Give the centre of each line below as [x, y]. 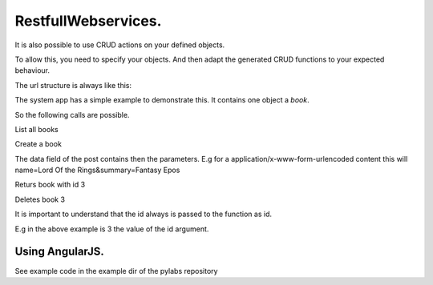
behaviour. [32, 70]
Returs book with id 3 [50, 185]
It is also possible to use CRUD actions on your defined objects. [120, 45]
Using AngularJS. [59, 252]
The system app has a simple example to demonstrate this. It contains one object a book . [162, 100]
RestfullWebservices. [88, 21]
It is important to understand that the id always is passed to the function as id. [144, 214]
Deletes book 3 [40, 199]
